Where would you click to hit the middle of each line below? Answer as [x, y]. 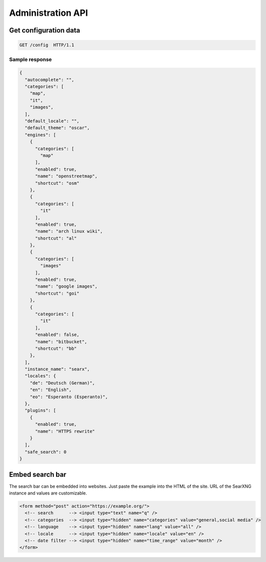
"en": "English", [51, 390]
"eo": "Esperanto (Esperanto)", [69, 397]
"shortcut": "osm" [57, 183]
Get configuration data [45, 30]
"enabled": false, [57, 335]
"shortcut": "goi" [57, 293]
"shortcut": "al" [56, 238]
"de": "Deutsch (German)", [63, 383]
